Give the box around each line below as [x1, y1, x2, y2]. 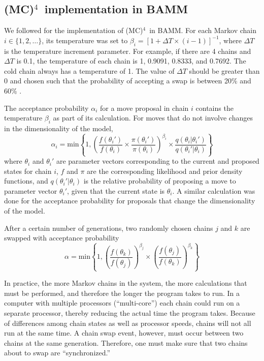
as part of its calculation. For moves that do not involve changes [53, 112, 253, 123]
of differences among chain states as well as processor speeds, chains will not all [4, 317, 251, 328]
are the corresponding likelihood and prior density [87, 165, 243, 176]
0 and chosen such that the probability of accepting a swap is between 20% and [4, 75, 251, 86]
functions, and [4, 175, 48, 186]
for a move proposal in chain [100, 102, 189, 113]
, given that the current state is [67, 185, 165, 196]
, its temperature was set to [42, 35, 128, 45]
